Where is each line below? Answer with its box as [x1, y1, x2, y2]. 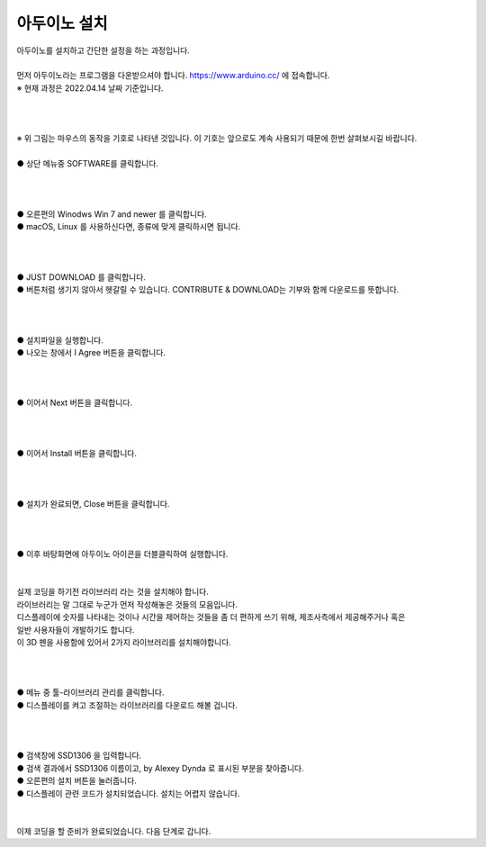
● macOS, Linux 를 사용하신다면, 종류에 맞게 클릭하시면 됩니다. [16, 221, 241, 232]
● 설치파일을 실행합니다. [16, 334, 103, 346]
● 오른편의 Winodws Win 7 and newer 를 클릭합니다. [16, 208, 207, 220]
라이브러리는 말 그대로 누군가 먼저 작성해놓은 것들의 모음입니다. [16, 599, 238, 609]
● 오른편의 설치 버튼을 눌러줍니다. [16, 775, 137, 787]
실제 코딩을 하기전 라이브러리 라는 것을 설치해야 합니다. [16, 586, 209, 598]
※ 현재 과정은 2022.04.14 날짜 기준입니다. [16, 82, 164, 94]
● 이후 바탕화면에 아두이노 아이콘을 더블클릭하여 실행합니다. [16, 549, 229, 560]
